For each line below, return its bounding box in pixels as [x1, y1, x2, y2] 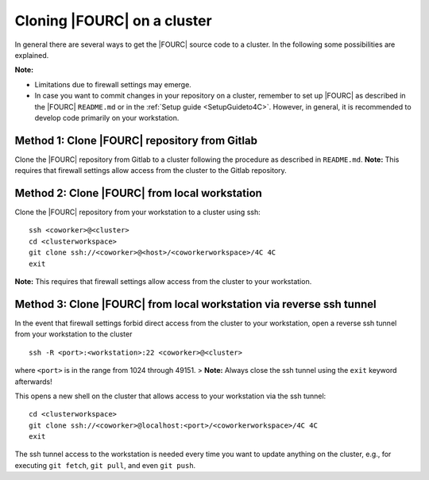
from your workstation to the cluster [14, 329, 133, 339]
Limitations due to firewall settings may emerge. [34, 79, 192, 89]
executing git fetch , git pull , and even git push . [14, 460, 196, 470]
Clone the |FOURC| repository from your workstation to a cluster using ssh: [14, 207, 261, 217]
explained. [14, 50, 49, 60]
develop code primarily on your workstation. [34, 113, 180, 122]
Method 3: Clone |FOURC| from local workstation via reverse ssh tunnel [14, 298, 377, 311]
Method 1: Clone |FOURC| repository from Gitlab [14, 133, 258, 147]
